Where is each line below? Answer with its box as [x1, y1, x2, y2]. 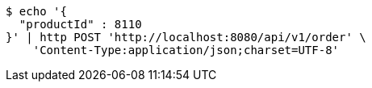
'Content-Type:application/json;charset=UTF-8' [32, 44, 340, 57]
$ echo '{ [6, 5, 67, 18]
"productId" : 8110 [19, 18, 142, 31]
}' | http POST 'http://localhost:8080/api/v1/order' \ [6, 31, 366, 44]
